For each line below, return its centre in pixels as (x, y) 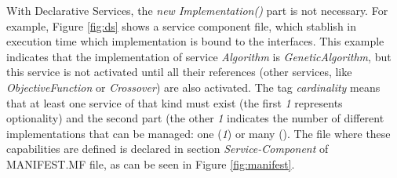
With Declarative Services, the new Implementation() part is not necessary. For (197, 10)
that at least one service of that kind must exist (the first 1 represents (175, 102)
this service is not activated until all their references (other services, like (179, 72)
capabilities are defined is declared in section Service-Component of (168, 149)
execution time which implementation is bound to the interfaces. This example (195, 41)
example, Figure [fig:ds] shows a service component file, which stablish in (182, 25)
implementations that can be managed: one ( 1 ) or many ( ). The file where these (198, 133)
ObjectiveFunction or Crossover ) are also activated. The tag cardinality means (193, 87)
